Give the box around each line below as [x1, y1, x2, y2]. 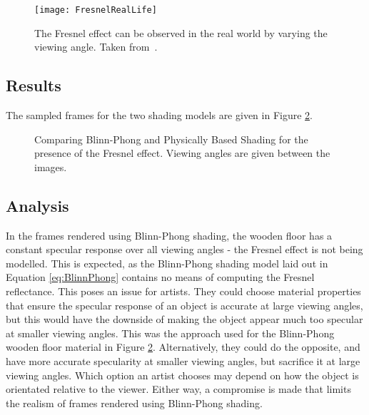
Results [6, 74, 61, 96]
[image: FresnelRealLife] [34, 5, 157, 15]
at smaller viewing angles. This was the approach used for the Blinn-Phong [6, 325, 335, 340]
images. [34, 159, 67, 174]
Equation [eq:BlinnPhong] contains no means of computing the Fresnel [6, 270, 315, 285]
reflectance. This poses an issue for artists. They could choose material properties [6, 284, 361, 298]
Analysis [6, 194, 69, 216]
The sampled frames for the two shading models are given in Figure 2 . [6, 108, 313, 123]
